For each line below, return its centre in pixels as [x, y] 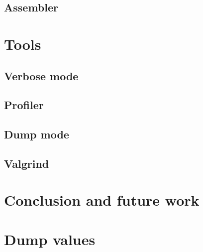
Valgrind [27, 163]
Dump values [50, 239]
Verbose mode [41, 75]
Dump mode [37, 134]
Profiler [24, 105]
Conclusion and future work [102, 200]
